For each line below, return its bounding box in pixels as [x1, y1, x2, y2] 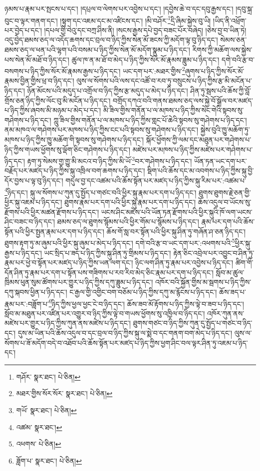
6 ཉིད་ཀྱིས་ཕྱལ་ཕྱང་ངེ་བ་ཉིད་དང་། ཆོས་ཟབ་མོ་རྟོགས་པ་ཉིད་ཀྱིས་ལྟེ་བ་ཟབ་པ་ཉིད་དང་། [48, 297, 244, 309]
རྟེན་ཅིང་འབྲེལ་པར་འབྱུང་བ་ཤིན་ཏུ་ [173, 247, 255, 258]
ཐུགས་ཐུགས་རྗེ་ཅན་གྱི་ [199, 187, 251, 197]
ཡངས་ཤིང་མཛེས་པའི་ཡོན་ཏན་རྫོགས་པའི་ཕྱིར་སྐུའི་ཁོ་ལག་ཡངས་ [101, 206, 253, 217]
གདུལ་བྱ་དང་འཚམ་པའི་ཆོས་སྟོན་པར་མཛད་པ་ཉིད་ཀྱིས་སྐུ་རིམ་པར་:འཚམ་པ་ [65, 175, 246, 186]
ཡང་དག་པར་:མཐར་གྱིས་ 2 [122, 64, 185, 76]
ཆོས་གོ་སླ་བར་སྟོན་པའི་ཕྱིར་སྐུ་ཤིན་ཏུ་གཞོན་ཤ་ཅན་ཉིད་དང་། [106, 226, 246, 236]
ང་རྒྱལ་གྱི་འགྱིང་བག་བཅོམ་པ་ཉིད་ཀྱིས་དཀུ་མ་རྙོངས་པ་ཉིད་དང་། [69, 286, 217, 297]
